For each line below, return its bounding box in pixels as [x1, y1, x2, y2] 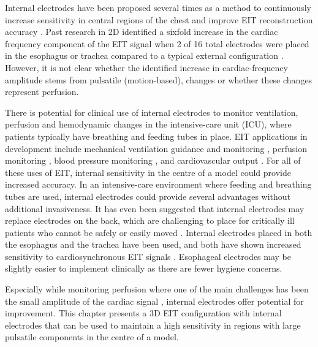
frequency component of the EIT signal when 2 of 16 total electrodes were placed [5, 37, 309, 50]
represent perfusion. [5, 85, 79, 98]
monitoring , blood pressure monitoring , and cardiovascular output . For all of [5, 154, 301, 167]
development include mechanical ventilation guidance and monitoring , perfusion [5, 142, 307, 154]
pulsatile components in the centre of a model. [5, 330, 179, 343]
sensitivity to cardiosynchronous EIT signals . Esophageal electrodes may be [5, 250, 291, 262]
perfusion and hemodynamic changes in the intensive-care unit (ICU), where [5, 118, 292, 131]
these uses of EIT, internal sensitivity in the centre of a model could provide [5, 166, 291, 178]
